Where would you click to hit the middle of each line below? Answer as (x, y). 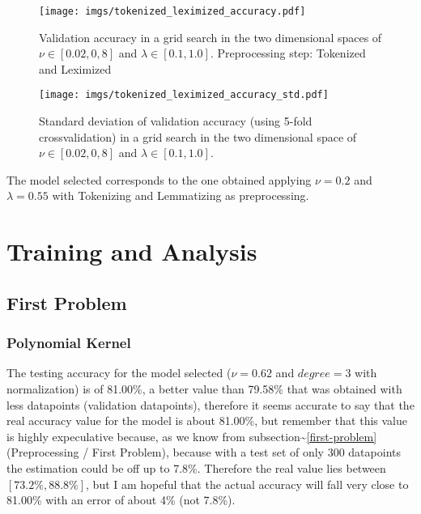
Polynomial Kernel (69, 343)
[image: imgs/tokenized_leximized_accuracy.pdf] (172, 11)
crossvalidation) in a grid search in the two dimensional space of (198, 136)
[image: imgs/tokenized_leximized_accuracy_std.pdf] (184, 95)
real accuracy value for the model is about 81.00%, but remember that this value (207, 421)
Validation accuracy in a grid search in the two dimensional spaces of (210, 37)
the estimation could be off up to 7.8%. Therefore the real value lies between (196, 468)
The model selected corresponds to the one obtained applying (159, 179)
